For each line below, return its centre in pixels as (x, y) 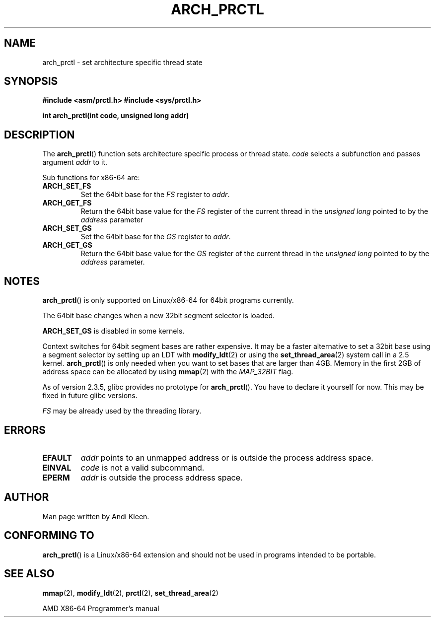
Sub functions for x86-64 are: (91, 178)
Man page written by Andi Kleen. (96, 516)
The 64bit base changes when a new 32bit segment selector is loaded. (159, 316)
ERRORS (25, 430)
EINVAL (57, 467)
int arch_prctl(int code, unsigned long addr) (116, 116)
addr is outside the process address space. (162, 477)
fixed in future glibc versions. (90, 396)
